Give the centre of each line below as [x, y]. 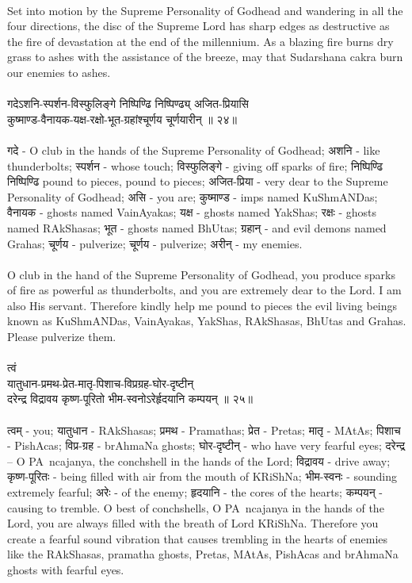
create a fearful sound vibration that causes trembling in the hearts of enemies [198, 538]
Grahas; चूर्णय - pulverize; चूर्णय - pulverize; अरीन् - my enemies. [155, 243]
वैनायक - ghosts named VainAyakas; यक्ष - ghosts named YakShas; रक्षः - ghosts [192, 212]
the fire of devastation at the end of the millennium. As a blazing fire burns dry [200, 41]
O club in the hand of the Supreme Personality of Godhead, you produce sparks [201, 274]
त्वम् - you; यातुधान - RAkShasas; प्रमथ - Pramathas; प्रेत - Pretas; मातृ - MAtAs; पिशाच [204, 430]
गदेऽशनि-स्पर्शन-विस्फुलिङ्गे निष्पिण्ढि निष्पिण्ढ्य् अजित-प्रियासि [128, 104]
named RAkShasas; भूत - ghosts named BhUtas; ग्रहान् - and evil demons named [197, 227]
